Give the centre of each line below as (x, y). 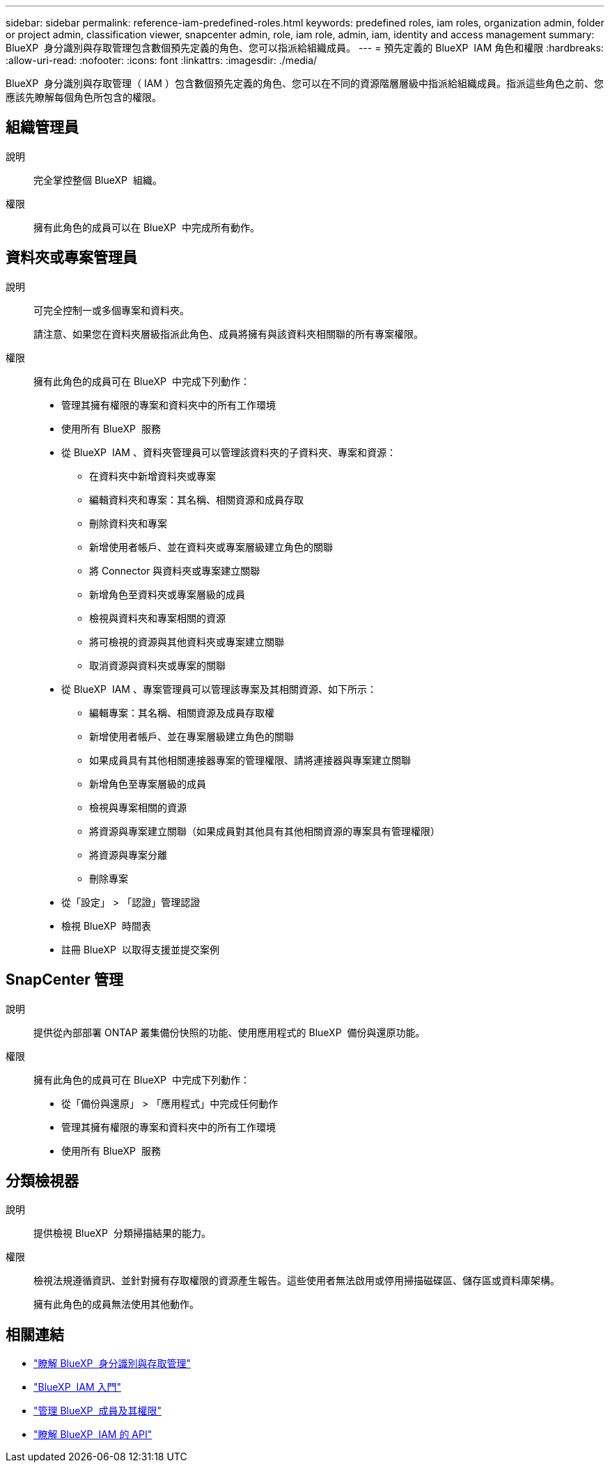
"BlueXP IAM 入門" (78, 1387)
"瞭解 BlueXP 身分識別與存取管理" (112, 1364)
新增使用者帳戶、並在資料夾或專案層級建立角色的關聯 (211, 547)
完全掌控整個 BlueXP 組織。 (98, 180)
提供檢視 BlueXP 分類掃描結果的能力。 (122, 1233)
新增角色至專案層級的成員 (148, 783)
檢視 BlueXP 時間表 (106, 926)
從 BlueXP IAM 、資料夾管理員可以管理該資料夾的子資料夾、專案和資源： (229, 452)
